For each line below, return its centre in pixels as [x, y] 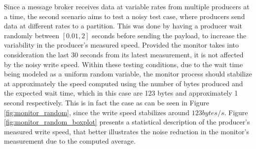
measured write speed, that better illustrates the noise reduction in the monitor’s [127, 131]
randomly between [32, 35]
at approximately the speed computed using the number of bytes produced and [124, 83]
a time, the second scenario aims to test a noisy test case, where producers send [125, 16]
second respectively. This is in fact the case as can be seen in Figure [107, 102]
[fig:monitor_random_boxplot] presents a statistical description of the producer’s [127, 122]
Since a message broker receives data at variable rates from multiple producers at [127, 6]
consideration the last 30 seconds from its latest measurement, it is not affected [124, 54]
